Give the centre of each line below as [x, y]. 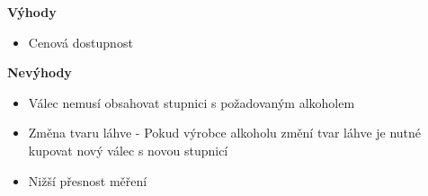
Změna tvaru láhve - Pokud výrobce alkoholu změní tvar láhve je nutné [225, 133]
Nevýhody [40, 72]
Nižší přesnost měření [88, 180]
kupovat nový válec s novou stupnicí [128, 150]
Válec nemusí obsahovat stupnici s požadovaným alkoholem [192, 102]
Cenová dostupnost [80, 42]
